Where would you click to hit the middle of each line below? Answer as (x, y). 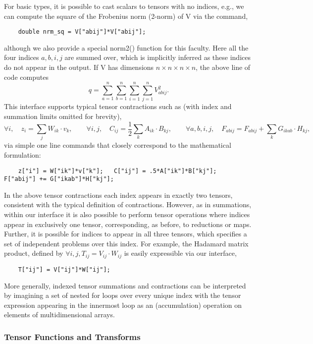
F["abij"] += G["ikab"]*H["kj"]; (59, 179)
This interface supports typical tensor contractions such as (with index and (118, 106)
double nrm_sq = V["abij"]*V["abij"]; (82, 32)
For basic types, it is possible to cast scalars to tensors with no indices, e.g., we (124, 6)
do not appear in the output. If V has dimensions (79, 67)
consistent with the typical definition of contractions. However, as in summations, (128, 204)
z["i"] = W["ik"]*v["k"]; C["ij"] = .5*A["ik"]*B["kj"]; (117, 171)
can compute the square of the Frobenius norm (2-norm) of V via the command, (126, 16)
